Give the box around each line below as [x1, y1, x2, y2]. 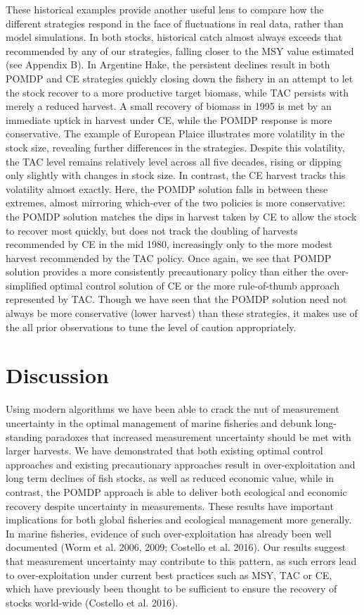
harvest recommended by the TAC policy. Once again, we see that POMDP [6, 250, 332, 265]
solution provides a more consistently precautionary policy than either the [6, 264, 325, 279]
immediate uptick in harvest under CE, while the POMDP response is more [6, 112, 332, 127]
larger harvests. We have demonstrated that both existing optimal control [6, 443, 323, 458]
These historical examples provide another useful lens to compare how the [6, 2, 324, 16]
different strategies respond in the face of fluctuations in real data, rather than [6, 15, 344, 30]
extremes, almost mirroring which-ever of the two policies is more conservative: [6, 195, 346, 210]
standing [6, 429, 43, 444]
